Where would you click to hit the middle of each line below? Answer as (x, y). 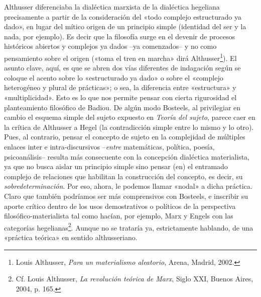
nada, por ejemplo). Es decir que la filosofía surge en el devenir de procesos (120, 36)
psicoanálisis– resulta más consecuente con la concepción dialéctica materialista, (127, 156)
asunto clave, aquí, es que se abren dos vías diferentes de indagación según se (122, 68)
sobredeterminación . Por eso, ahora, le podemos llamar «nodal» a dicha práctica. (128, 186)
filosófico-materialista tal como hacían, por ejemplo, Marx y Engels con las (119, 216)
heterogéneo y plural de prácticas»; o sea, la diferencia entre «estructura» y (120, 87)
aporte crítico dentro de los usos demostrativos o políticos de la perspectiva (120, 206)
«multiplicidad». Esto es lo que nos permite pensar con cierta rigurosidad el (120, 97)
